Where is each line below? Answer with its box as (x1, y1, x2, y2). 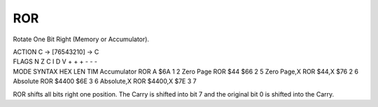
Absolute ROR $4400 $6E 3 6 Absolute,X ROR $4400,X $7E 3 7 (13, 77, 197, 85)
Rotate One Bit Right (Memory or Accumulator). (13, 35, 150, 43)
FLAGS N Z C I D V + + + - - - (13, 57, 98, 66)
